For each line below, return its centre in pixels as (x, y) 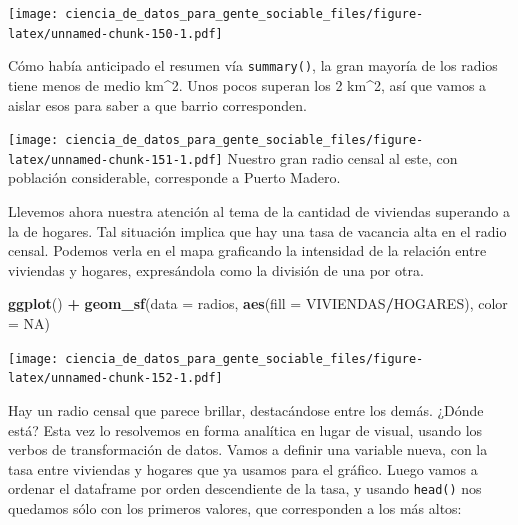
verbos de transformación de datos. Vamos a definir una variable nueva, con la (248, 449)
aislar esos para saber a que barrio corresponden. (157, 104)
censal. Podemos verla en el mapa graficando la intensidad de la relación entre (247, 250)
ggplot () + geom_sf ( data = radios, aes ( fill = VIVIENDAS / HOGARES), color (258, 303)
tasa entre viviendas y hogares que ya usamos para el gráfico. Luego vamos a (243, 468)
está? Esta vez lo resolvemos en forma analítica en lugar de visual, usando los (245, 429)
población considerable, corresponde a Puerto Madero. (174, 177)
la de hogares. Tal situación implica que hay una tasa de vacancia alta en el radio (257, 230)
